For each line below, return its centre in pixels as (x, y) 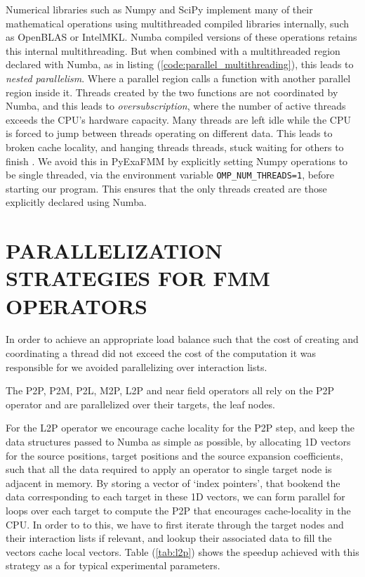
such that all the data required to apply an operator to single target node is (169, 469)
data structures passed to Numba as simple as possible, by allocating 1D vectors (178, 442)
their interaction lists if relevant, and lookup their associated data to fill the (169, 538)
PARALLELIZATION (114, 251)
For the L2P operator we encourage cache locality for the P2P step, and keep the (180, 428)
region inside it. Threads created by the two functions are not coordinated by (172, 92)
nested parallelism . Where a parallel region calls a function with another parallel (178, 78)
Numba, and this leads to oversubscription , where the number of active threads (176, 106)
